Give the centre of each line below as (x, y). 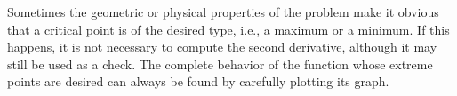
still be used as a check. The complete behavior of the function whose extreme (220, 64)
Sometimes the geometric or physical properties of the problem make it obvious (223, 12)
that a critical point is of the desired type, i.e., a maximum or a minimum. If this (228, 29)
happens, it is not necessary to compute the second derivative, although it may (222, 47)
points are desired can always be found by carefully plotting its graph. (198, 81)
